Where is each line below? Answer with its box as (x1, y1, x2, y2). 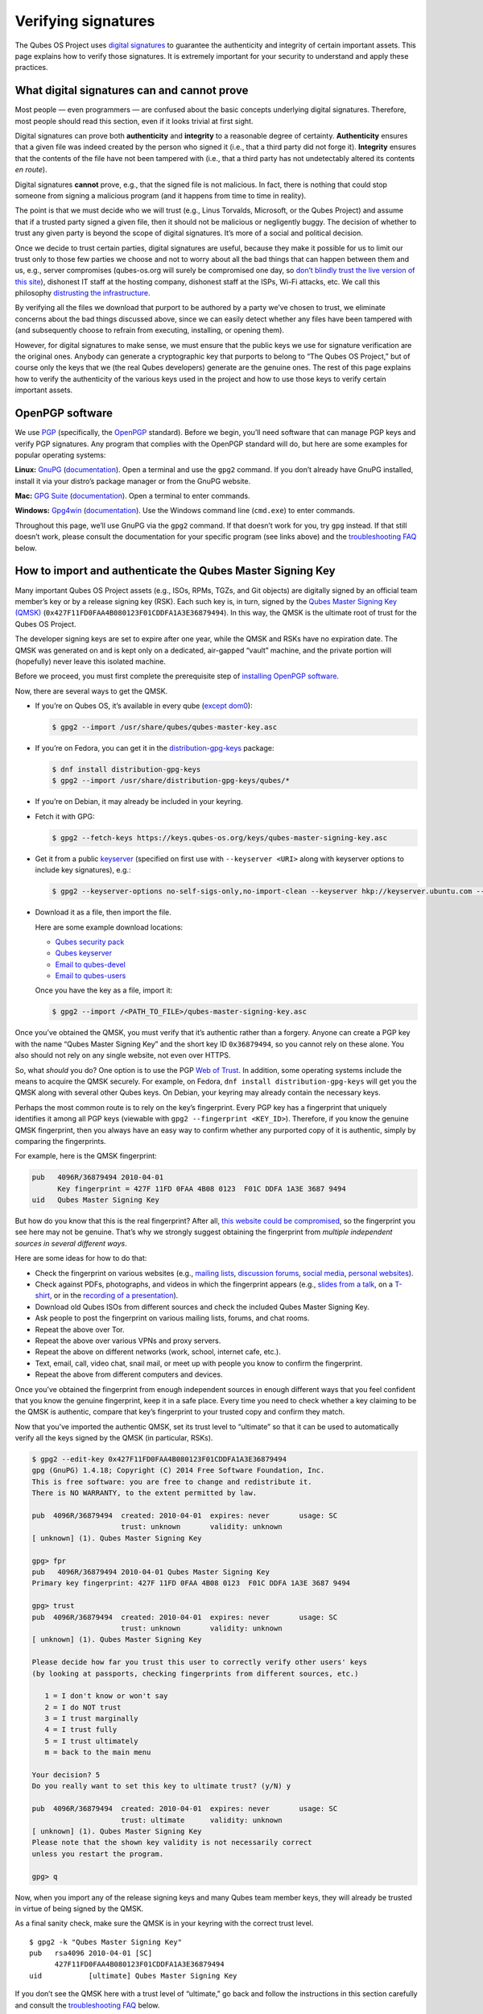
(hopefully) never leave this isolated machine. (14, 657, 167, 666)
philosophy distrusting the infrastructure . (14, 288, 151, 298)
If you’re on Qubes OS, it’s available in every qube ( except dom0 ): (35, 701, 253, 711)
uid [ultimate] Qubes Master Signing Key (29, 1970, 237, 1980)
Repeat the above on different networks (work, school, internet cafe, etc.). (35, 1347, 281, 1357)
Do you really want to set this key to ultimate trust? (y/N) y (31, 1781, 291, 1791)
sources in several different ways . (14, 1238, 128, 1248)
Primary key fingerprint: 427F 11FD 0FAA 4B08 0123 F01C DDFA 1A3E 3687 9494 (31, 1579, 350, 1588)
